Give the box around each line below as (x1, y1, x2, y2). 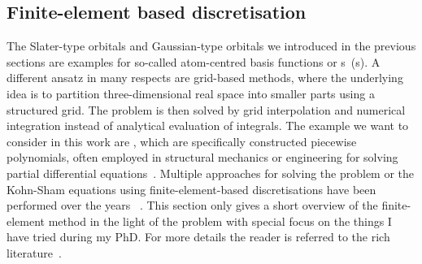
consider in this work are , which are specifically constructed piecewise (7, 132, 357, 149)
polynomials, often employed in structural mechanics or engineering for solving (7, 149, 398, 166)
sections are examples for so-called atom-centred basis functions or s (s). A (7, 53, 381, 70)
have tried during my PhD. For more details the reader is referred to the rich (7, 228, 390, 245)
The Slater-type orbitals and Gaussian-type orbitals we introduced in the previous (7, 37, 416, 54)
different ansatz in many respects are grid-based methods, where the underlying (7, 69, 403, 86)
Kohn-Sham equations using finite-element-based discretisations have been (7, 180, 376, 197)
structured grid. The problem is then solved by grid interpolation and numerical (7, 101, 406, 118)
